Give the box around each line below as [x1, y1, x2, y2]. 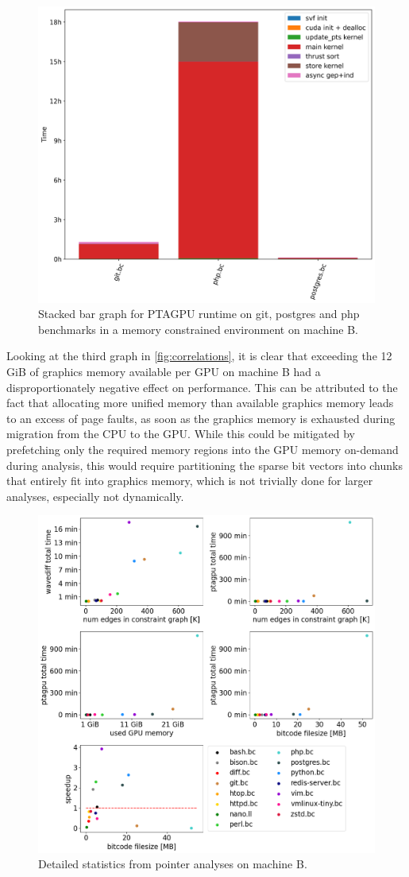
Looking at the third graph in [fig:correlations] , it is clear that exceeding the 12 [6, 347, 392, 364]
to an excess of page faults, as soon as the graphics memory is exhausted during [6, 409, 395, 426]
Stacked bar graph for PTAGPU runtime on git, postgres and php [38, 305, 360, 322]
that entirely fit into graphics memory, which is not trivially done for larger [6, 472, 373, 489]
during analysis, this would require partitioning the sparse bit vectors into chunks [6, 456, 403, 473]
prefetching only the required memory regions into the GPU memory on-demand [6, 441, 399, 457]
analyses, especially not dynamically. [6, 487, 184, 504]
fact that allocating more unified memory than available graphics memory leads [6, 394, 394, 411]
